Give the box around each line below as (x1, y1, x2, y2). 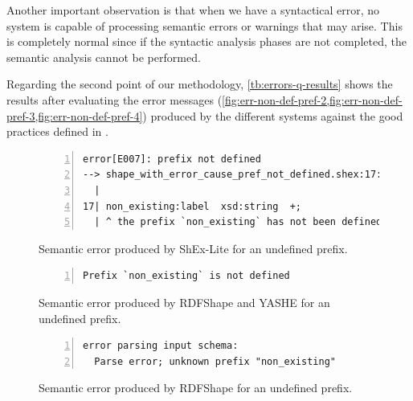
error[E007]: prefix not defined (83, 153, 261, 165)
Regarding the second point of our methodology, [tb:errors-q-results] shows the (6, 76, 393, 92)
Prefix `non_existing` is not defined (83, 270, 290, 282)
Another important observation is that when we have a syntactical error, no (6, 2, 380, 18)
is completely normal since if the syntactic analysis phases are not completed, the (6, 33, 407, 50)
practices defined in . (6, 123, 108, 140)
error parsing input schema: (83, 340, 239, 352)
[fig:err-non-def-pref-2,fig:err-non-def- (222, 91, 403, 108)
